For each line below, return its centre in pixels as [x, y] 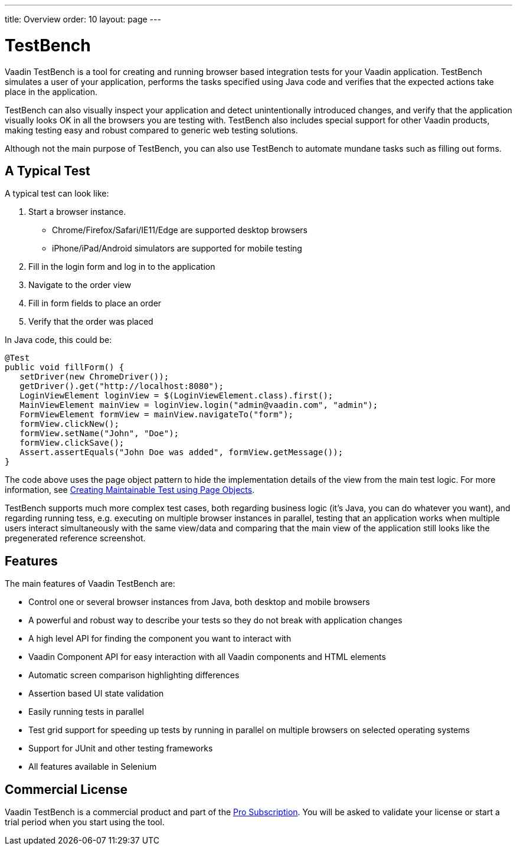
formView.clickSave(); [72, 443]
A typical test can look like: [57, 194]
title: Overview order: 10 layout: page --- [83, 19]
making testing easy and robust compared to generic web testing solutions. [151, 130]
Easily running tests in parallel [86, 712]
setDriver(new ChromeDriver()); [94, 377]
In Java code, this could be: [58, 340]
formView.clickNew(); [69, 424]
